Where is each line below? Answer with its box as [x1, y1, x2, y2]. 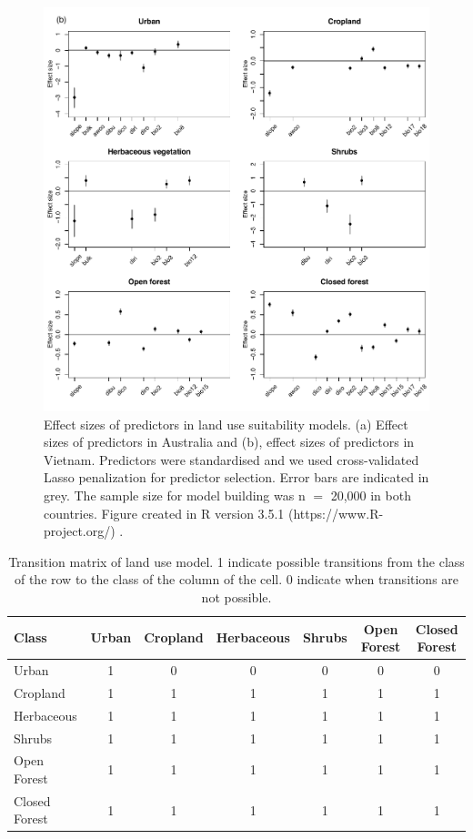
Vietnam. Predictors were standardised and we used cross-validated [44, 450, 419, 469]
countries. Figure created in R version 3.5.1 [44, 503, 285, 522]
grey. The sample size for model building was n [44, 485, 306, 504]
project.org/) [44, 521, 116, 541]
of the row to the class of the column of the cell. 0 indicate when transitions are [14, 570, 459, 589]
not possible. [201, 587, 272, 606]
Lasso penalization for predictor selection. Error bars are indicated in [44, 468, 429, 487]
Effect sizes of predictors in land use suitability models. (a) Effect [44, 414, 408, 433]
